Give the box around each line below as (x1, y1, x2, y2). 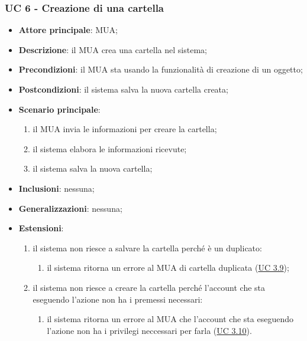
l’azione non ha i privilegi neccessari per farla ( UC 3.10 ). (47, 324, 252, 336)
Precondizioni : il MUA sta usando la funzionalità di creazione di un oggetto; (18, 63, 303, 76)
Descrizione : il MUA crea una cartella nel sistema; (18, 43, 207, 55)
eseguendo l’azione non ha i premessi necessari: (33, 293, 203, 305)
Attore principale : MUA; (18, 24, 118, 36)
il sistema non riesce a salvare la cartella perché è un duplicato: (33, 241, 262, 254)
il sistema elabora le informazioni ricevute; (33, 142, 187, 155)
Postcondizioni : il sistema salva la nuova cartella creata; (18, 83, 228, 95)
